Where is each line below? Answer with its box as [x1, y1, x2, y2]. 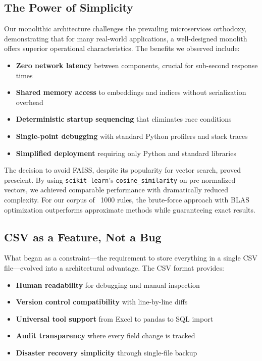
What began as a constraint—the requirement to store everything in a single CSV [4, 252, 257, 263]
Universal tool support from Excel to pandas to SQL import [16, 313, 214, 324]
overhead [16, 96, 43, 107]
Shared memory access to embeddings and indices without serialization [16, 87, 246, 97]
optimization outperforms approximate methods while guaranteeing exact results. [4, 204, 255, 215]
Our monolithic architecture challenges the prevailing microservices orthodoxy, [4, 23, 247, 34]
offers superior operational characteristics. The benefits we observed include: [4, 43, 240, 54]
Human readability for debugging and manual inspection [16, 279, 200, 290]
